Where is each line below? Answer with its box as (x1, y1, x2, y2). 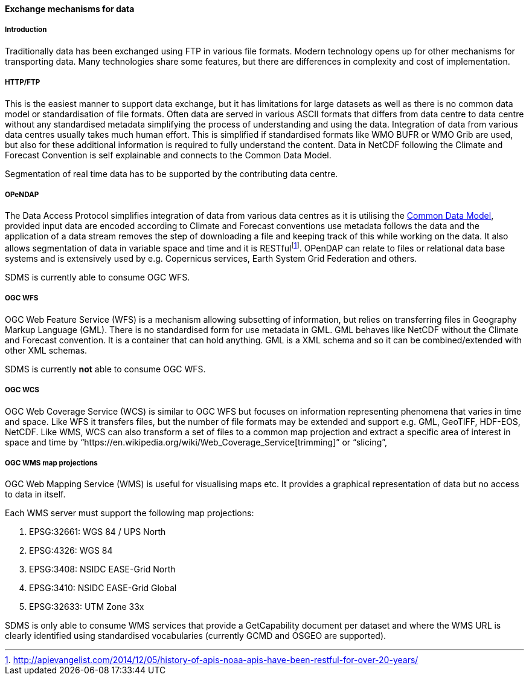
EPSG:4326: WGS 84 (29, 545, 113, 556)
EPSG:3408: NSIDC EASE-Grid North (29, 564, 176, 575)
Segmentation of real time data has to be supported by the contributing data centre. (5, 168, 338, 179)
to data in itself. (5, 489, 66, 500)
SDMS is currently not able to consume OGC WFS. (5, 363, 206, 374)
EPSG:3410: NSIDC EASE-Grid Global (29, 583, 177, 594)
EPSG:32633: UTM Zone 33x (29, 601, 144, 612)
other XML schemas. (5, 345, 88, 355)
